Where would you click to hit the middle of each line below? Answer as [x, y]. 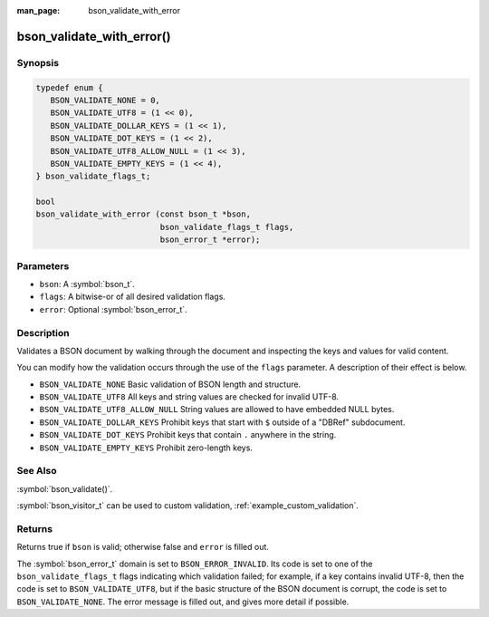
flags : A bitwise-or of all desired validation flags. [133, 297]
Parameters [43, 265]
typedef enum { [69, 87]
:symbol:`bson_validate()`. [65, 488]
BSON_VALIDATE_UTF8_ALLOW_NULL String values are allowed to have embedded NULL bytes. [217, 410]
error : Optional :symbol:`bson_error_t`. [113, 309]
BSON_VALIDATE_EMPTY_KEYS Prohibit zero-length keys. [146, 448]
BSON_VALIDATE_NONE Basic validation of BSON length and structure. [170, 384]
